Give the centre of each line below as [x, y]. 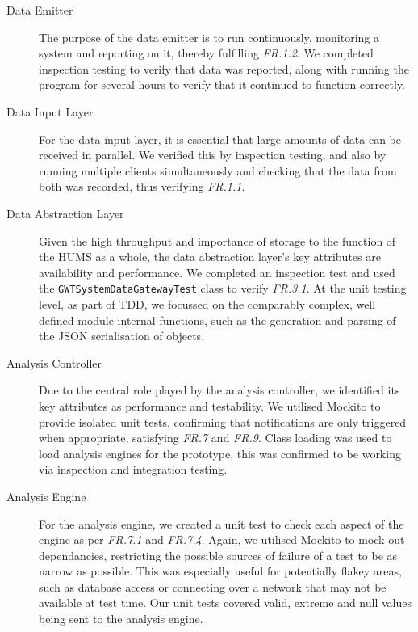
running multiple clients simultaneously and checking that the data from [218, 170]
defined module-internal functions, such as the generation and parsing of [217, 320]
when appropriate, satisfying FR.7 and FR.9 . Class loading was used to [215, 438]
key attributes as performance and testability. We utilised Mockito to [210, 405]
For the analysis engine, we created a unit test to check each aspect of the [222, 523]
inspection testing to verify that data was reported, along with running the [224, 68]
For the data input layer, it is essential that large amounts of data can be [220, 139]
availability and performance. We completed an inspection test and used [217, 272]
